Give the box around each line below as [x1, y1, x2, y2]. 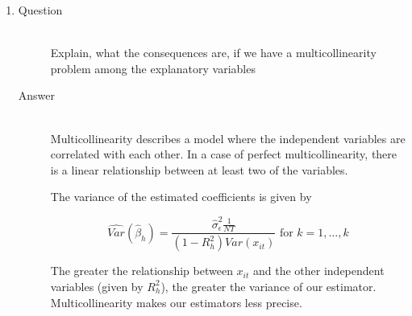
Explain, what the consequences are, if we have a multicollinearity [50, 44, 377, 61]
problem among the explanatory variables [50, 60, 256, 76]
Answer [18, 87, 56, 104]
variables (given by [50, 277, 144, 294]
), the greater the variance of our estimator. [160, 277, 377, 294]
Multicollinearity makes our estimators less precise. [50, 293, 302, 310]
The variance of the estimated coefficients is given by [50, 188, 312, 205]
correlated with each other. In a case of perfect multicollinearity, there [50, 146, 397, 162]
